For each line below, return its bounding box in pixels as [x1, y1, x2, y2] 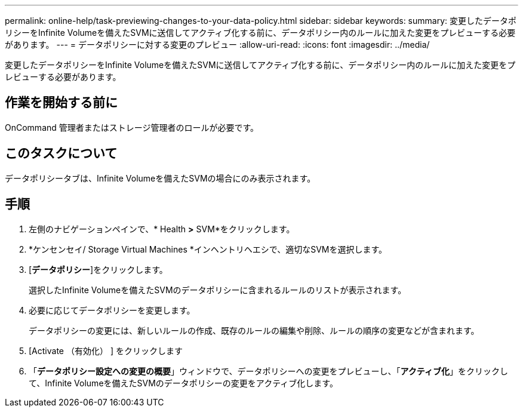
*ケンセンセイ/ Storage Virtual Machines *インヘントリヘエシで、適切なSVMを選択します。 [29, 244, 387, 254]
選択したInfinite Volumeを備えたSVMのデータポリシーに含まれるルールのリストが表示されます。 [29, 284, 407, 295]
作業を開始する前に [5, 95, 118, 110]
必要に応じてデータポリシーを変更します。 [29, 305, 195, 315]
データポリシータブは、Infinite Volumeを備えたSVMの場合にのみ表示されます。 [5, 173, 316, 183]
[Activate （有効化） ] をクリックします [29, 345, 183, 356]
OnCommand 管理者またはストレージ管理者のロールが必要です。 [5, 122, 259, 133]
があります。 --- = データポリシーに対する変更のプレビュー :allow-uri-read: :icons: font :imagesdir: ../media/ [5, 39, 430, 50]
